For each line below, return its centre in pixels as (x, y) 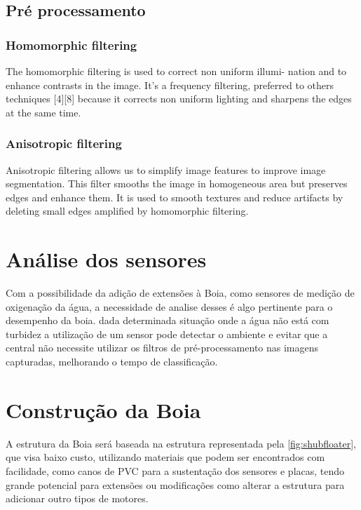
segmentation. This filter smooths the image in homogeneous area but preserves (177, 183)
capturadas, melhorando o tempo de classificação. (112, 362)
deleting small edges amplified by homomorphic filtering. (127, 211)
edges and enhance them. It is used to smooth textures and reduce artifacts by (175, 197)
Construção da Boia (103, 409)
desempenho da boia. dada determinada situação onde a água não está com (168, 320)
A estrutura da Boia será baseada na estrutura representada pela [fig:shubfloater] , (181, 443)
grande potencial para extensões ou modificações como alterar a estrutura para (175, 484)
